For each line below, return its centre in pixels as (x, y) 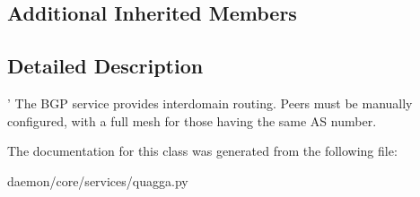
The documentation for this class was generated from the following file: (202, 151)
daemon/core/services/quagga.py (98, 180)
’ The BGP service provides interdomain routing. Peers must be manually (210, 103)
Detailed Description (105, 66)
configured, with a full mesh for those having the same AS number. (192, 120)
